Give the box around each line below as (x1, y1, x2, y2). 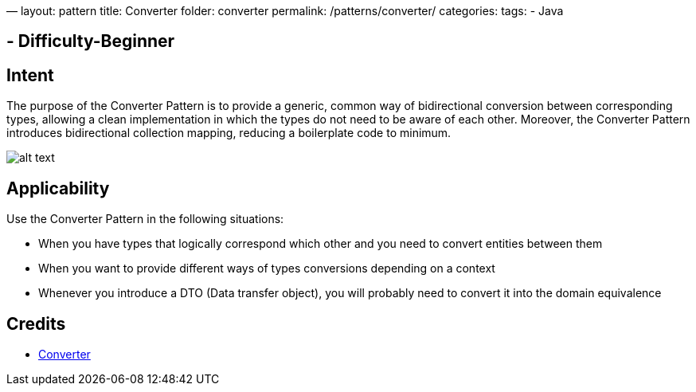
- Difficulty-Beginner (6, 31, 175, 52)
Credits (6, 313, 66, 334)
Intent (6, 65, 54, 85)
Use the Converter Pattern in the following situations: (6, 212, 284, 226)
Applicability (6, 178, 110, 198)
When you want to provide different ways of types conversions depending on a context (38, 261, 495, 276)
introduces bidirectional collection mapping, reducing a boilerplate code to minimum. (6, 126, 452, 140)
